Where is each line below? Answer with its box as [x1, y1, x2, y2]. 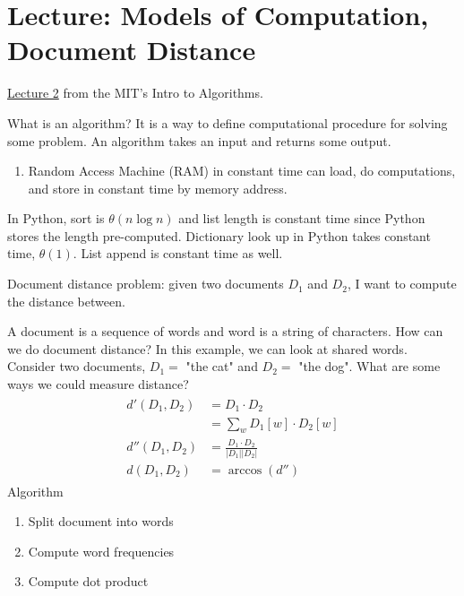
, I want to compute [347, 274, 457, 293]
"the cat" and [185, 357, 258, 376]
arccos [228, 463, 262, 477]
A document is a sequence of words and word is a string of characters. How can [7, 322, 443, 341]
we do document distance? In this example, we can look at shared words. [7, 339, 408, 358]
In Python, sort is [7, 209, 105, 228]
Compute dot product [28, 572, 149, 591]
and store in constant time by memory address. [28, 178, 288, 197]
